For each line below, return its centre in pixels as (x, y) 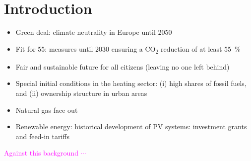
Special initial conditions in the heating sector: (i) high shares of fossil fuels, (131, 83)
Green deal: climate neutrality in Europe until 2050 (94, 32)
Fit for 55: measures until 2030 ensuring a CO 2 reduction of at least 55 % (128, 49)
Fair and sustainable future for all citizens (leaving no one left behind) (123, 66)
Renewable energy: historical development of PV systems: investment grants (131, 126)
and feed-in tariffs (43, 136)
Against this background (41, 153)
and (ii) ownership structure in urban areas (81, 93)
